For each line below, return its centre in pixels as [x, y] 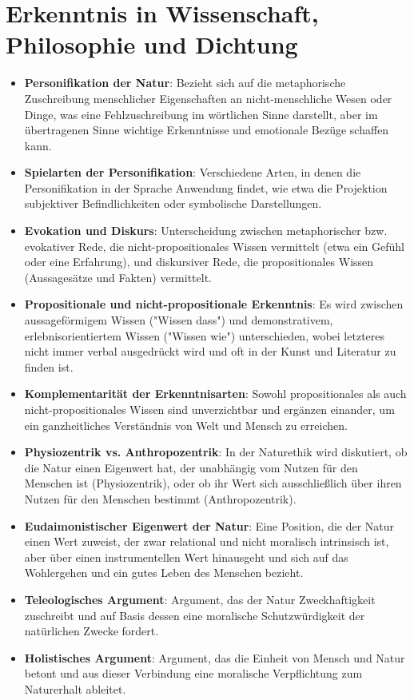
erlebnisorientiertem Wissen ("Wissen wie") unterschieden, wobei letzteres [205, 335]
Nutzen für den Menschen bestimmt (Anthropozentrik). [160, 498]
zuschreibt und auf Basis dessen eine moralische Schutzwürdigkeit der [195, 615]
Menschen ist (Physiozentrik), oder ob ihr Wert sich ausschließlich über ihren [213, 483]
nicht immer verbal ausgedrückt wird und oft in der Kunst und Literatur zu [210, 351]
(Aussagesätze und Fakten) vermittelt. [118, 277]
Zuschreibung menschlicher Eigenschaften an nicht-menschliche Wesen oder [208, 98]
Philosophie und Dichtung [152, 44]
